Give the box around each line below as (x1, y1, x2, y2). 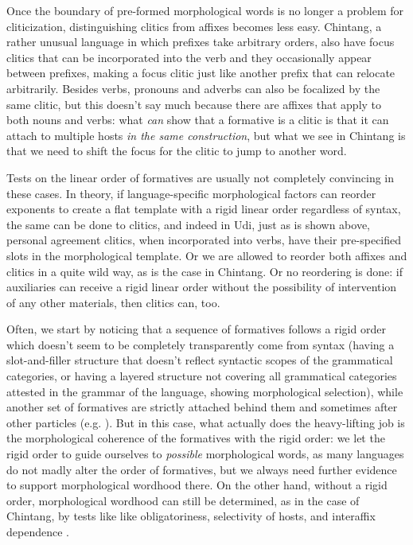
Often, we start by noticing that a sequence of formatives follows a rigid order (6, 321, 386, 337)
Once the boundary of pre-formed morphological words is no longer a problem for (6, 2, 404, 18)
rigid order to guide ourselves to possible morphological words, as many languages (6, 446, 404, 462)
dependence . (6, 524, 69, 539)
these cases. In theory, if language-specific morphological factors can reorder (6, 185, 376, 201)
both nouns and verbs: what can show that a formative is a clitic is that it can (6, 111, 389, 128)
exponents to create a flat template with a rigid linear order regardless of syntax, (6, 200, 401, 217)
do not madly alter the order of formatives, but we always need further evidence (6, 461, 397, 477)
